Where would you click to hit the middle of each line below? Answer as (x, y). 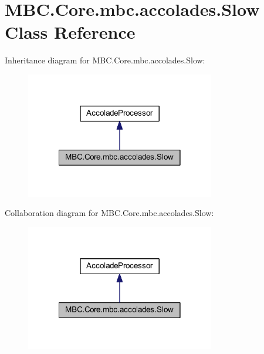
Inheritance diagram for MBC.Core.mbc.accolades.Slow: (105, 60)
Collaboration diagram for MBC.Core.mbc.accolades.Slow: (109, 213)
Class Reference (70, 32)
